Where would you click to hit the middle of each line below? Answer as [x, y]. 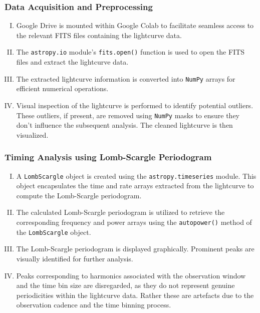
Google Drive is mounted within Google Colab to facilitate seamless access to [135, 25]
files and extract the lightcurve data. [72, 62]
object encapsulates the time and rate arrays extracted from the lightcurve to [135, 186]
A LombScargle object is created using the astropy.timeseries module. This [136, 176]
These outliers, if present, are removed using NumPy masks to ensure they [128, 115]
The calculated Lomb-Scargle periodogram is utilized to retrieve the [120, 212]
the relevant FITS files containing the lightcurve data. [99, 35]
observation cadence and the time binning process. [94, 305]
